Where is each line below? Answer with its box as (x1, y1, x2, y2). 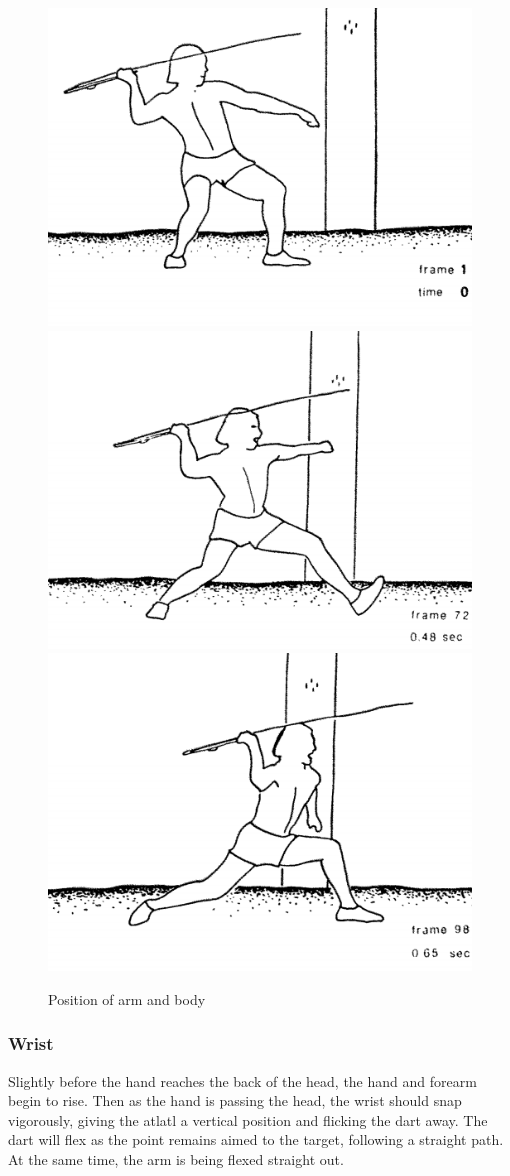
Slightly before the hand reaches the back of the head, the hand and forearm (8, 1070, 477, 1091)
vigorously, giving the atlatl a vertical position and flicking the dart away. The (8, 1109, 488, 1130)
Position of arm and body (48, 988, 206, 1009)
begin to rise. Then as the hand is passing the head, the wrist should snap (8, 1090, 462, 1111)
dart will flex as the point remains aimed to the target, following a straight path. (8, 1129, 504, 1150)
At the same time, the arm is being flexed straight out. (8, 1148, 344, 1169)
